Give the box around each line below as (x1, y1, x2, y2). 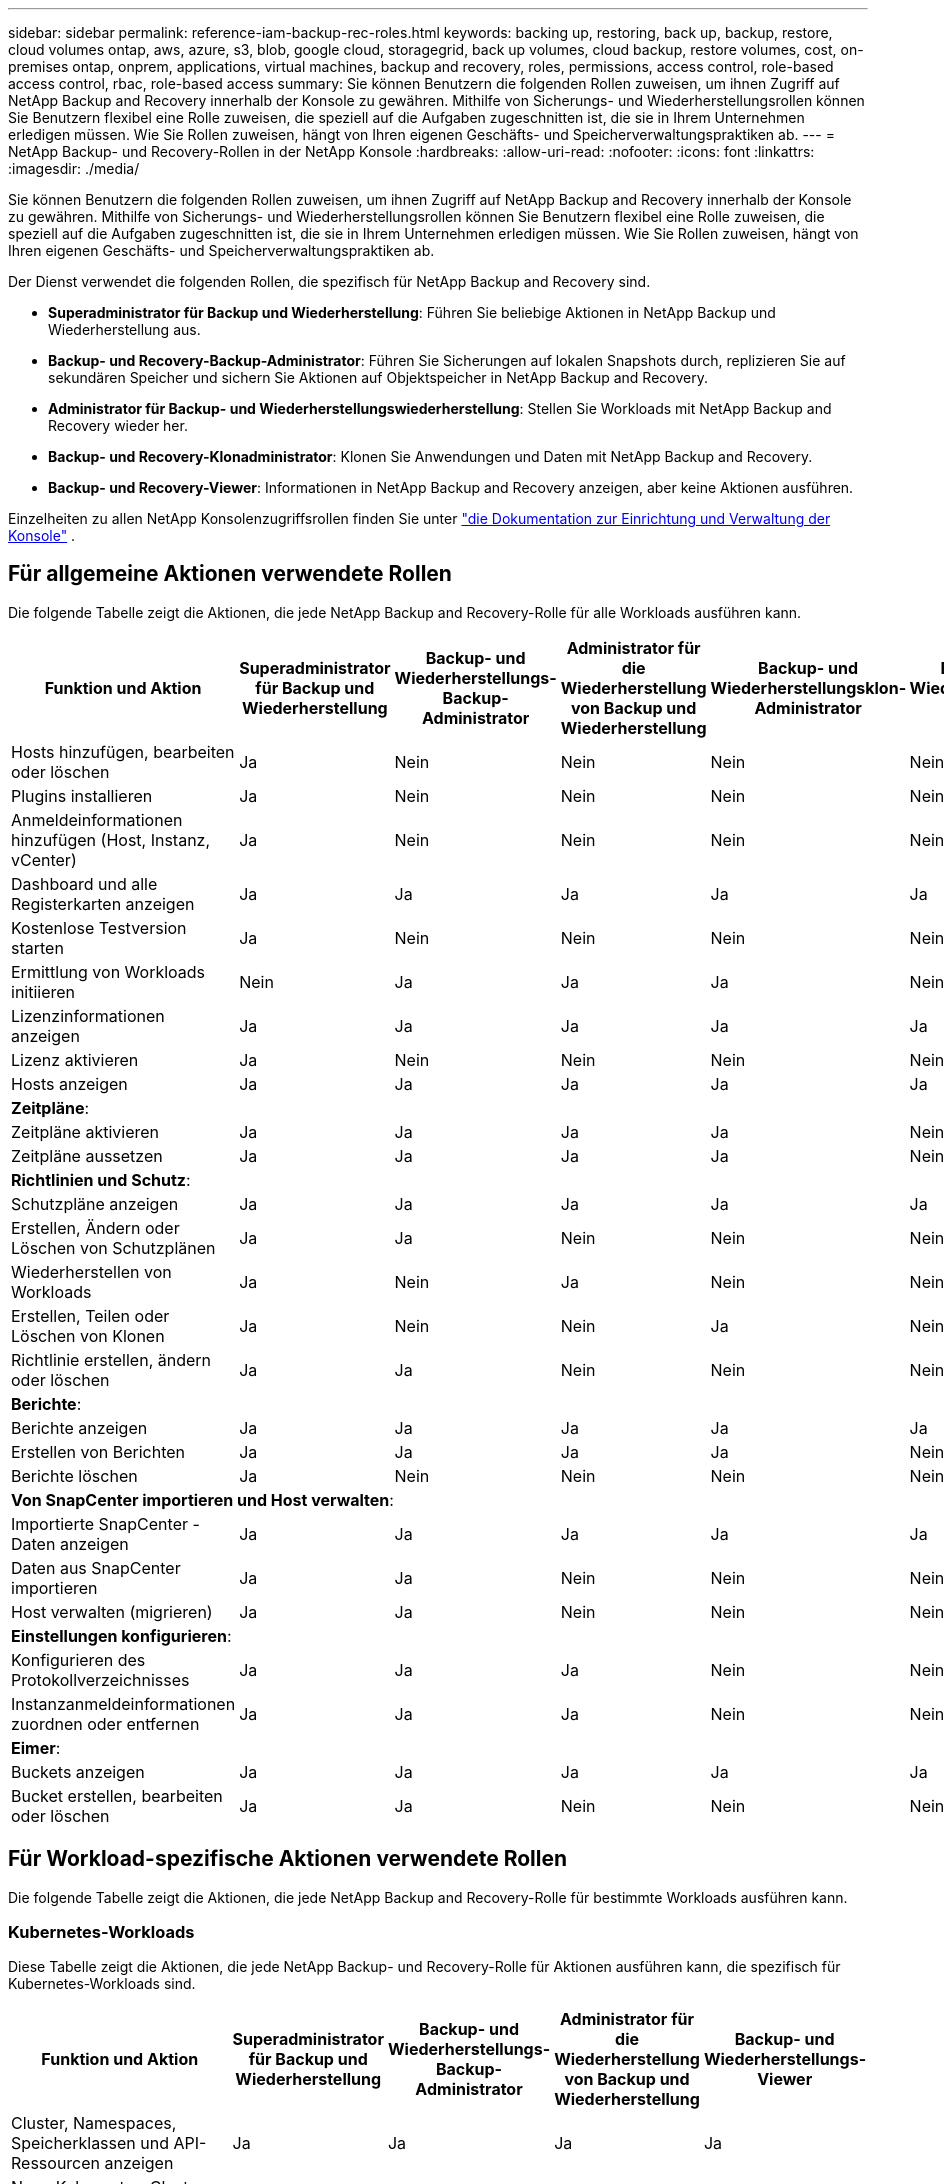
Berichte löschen (11, 1465, 138, 1486)
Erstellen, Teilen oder (11, 1305, 170, 1326)
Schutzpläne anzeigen (11, 1193, 179, 1214)
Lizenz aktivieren (11, 1049, 139, 1070)
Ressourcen (11, 2153, 101, 2174)
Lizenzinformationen (11, 1005, 165, 1026)
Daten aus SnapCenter (11, 1557, 181, 1578)
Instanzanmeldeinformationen (11, 1693, 236, 1714)
